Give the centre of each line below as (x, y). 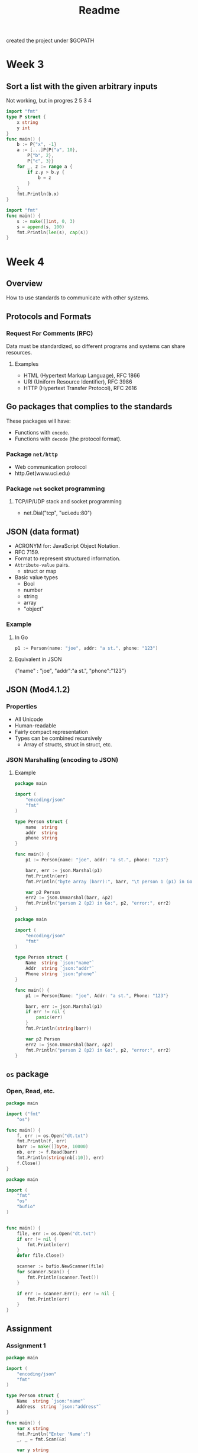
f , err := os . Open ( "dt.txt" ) (53, 1136)
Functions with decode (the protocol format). (68, 439)
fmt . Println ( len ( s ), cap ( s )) (53, 232)
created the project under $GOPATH (50, 41)
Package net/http (32, 454)
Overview (25, 283)
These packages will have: (38, 421)
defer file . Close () (41, 1256)
